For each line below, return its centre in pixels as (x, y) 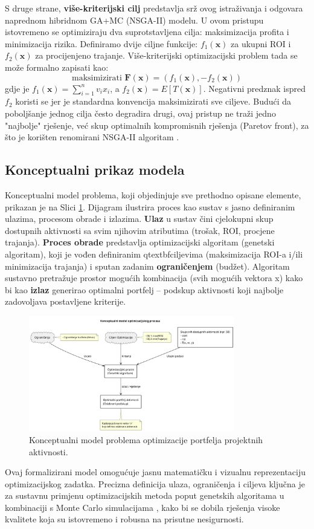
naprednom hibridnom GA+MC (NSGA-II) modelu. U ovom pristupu (134, 20)
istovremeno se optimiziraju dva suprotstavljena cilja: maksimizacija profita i (147, 32)
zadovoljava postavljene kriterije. (66, 301)
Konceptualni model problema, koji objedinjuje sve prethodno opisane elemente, (153, 194)
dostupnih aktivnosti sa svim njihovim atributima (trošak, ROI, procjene (140, 230)
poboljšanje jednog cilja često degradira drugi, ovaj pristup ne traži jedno (140, 113)
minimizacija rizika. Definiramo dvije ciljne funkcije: (101, 43)
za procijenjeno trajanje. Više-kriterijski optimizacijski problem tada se (166, 55)
